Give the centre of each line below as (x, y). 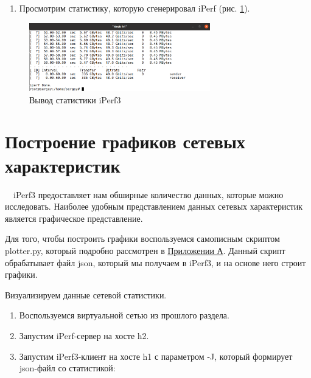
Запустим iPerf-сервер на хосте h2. (84, 335)
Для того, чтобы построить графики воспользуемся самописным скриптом (142, 239)
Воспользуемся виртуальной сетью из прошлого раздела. (124, 315)
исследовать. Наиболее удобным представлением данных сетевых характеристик (154, 206)
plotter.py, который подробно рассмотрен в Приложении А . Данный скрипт (145, 250)
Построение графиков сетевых (125, 141)
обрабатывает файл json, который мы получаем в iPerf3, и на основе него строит (155, 262)
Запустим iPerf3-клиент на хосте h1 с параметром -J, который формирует (156, 356)
